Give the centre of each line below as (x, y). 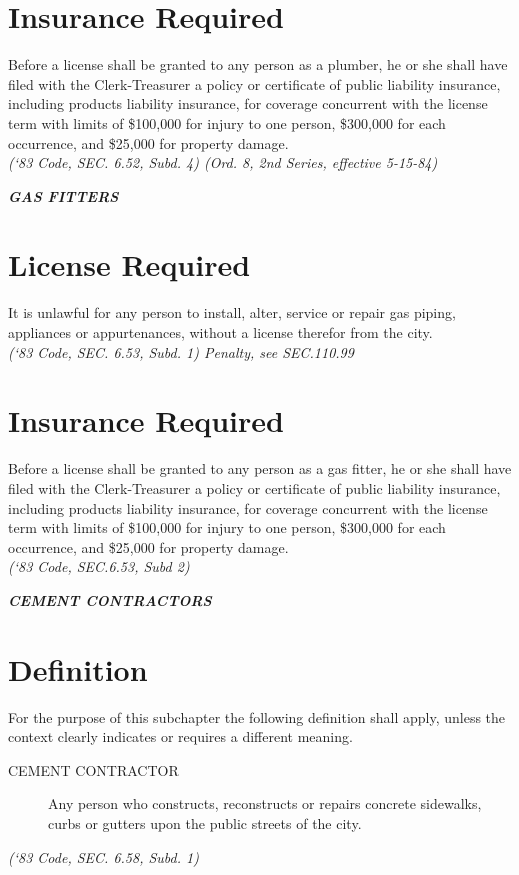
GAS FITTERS (63, 195)
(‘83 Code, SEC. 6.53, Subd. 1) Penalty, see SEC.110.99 (181, 351)
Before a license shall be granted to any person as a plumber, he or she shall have (258, 64)
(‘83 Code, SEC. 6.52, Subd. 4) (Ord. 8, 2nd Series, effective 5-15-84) (223, 162)
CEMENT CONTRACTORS (110, 599)
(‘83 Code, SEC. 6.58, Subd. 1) (103, 856)
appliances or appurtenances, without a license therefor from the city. (220, 332)
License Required (129, 264)
